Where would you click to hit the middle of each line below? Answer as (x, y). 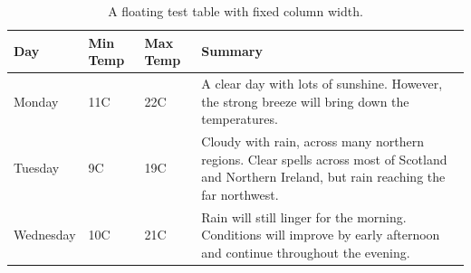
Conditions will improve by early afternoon (321, 235)
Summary (232, 51)
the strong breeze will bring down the (305, 101)
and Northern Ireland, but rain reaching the (323, 177)
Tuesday (37, 168)
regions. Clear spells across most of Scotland (324, 159)
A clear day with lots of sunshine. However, (322, 84)
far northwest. (240, 194)
